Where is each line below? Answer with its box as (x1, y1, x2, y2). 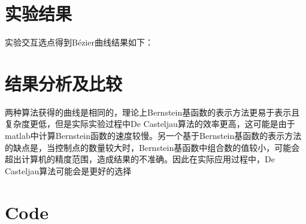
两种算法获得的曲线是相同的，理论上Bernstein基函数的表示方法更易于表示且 (5, 105, 300, 118)
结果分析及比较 (5, 71, 123, 95)
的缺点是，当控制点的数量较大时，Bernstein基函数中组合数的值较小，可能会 (5, 141, 300, 153)
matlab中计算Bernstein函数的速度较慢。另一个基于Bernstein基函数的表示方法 (5, 129, 302, 142)
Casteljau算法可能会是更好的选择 (5, 164, 132, 177)
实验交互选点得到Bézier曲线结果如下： (5, 36, 153, 49)
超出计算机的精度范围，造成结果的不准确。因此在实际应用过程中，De (5, 153, 275, 165)
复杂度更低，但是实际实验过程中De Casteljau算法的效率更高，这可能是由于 (5, 117, 295, 130)
